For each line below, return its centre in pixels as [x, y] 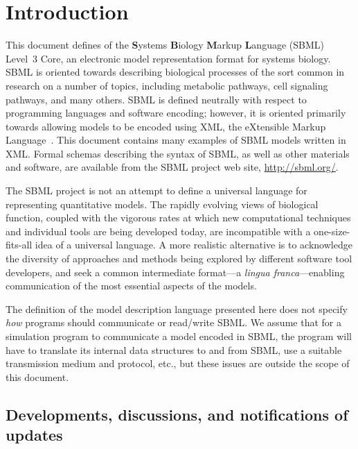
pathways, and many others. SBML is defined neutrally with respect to [156, 99]
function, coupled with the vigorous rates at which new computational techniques [178, 218]
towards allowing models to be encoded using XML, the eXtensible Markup [166, 126]
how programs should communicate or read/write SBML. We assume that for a [173, 322]
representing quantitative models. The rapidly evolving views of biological [162, 204]
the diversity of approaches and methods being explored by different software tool [179, 259]
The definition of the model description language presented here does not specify [177, 308]
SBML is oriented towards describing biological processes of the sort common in [175, 72]
